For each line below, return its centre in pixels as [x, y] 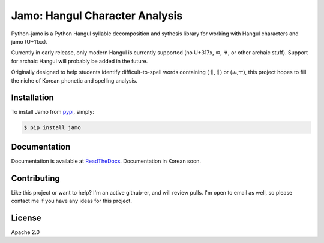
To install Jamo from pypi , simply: [52, 112]
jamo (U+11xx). [29, 41]
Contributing [35, 178]
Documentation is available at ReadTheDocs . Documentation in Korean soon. [106, 161]
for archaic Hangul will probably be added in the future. [79, 61]
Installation [32, 98]
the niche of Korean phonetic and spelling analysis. [74, 80]
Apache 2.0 [25, 232]
